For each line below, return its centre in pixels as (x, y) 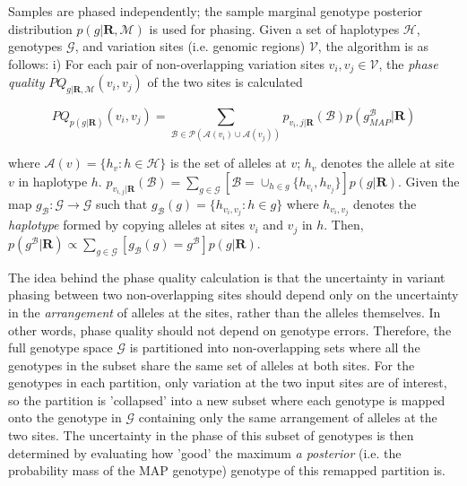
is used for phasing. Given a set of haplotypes (274, 28)
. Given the (429, 181)
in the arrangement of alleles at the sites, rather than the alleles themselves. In (225, 312)
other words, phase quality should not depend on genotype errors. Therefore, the (230, 330)
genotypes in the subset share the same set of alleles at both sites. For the (212, 364)
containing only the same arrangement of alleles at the (288, 417)
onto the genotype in (65, 417)
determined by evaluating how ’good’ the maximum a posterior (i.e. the (205, 452)
